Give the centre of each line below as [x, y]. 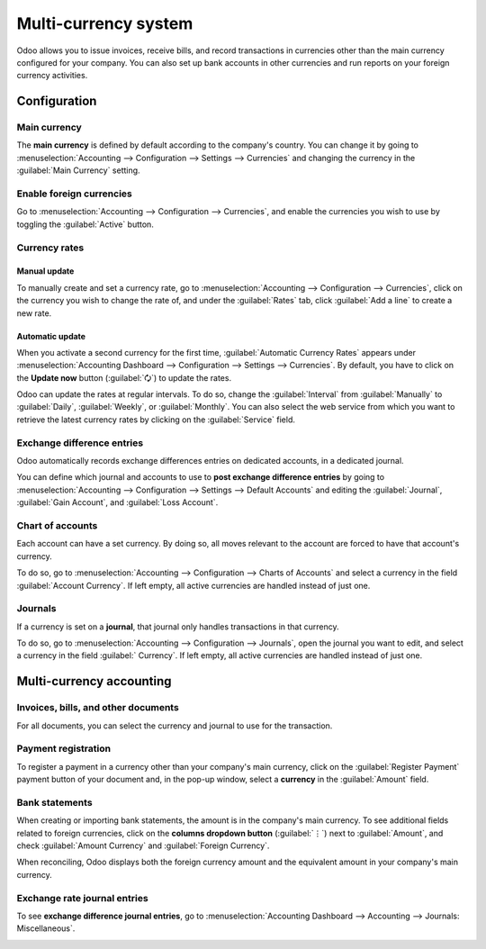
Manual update [45, 271]
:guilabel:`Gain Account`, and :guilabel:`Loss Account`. [117, 502]
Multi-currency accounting [94, 681]
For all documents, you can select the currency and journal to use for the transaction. [175, 726]
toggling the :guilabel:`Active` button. [85, 224]
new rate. [34, 313]
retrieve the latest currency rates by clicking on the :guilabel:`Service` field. [156, 420]
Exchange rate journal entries [82, 898]
